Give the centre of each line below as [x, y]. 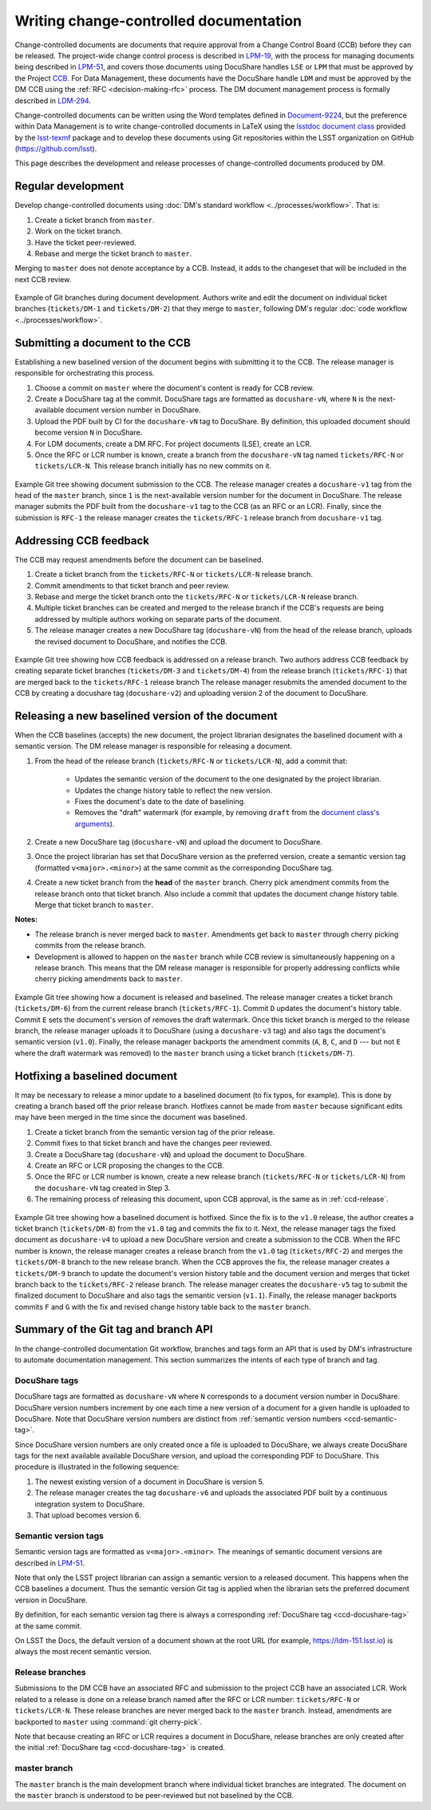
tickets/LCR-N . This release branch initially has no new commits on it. [153, 466]
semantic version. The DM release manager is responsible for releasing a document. [154, 746]
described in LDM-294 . [53, 101]
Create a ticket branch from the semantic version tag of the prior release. [155, 1132]
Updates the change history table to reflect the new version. [174, 790]
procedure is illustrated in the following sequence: [97, 1467]
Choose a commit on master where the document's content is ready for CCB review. [174, 388]
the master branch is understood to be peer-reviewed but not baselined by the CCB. [154, 1795]
